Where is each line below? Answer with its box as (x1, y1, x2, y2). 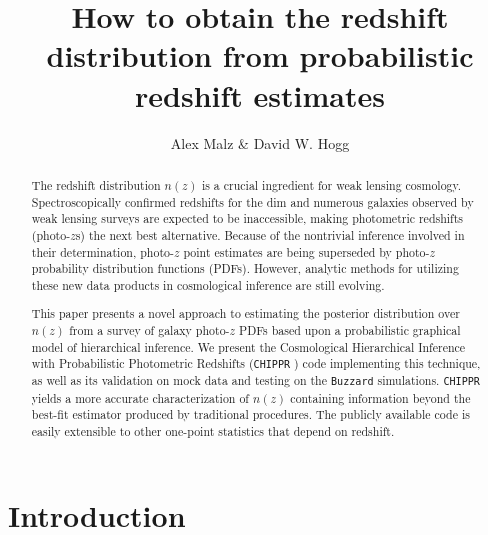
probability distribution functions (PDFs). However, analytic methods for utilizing (31, 260, 459, 277)
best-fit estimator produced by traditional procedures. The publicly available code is (31, 406, 470, 423)
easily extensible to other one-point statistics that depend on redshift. (31, 422, 395, 439)
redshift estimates (135, 74, 385, 115)
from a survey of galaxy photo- (69, 322, 230, 339)
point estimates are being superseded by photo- (183, 243, 430, 260)
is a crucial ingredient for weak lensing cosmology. (201, 176, 462, 193)
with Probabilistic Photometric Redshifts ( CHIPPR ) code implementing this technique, (31, 355, 481, 372)
